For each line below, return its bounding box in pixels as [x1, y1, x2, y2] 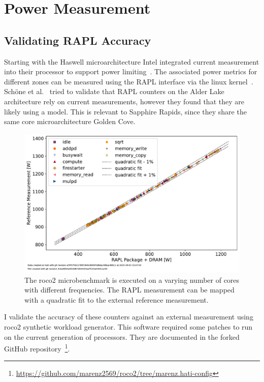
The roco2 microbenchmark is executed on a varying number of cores [24, 274, 240, 285]
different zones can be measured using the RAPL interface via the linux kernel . [4, 76, 253, 86]
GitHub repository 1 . [4, 342, 70, 354]
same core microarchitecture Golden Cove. [4, 116, 136, 127]
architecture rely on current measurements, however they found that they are [4, 96, 244, 106]
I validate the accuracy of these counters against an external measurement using [4, 311, 253, 322]
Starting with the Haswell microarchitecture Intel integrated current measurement [4, 56, 259, 67]
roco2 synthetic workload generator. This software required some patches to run [4, 321, 253, 332]
